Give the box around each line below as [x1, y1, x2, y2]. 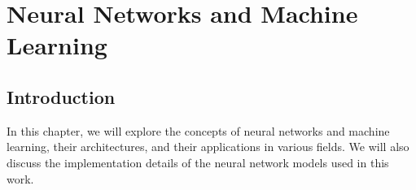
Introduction [7, 84, 116, 109]
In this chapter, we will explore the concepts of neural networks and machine [7, 122, 390, 139]
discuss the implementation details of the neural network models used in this [7, 153, 389, 171]
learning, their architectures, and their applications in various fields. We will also [7, 138, 409, 155]
